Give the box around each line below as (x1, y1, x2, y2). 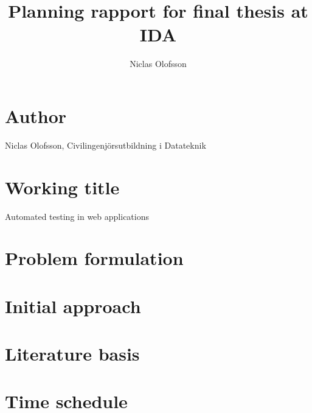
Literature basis (5, 341, 140, 366)
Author (5, 103, 67, 128)
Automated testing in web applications (5, 210, 149, 222)
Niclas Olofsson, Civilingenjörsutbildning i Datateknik (5, 138, 206, 151)
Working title (5, 174, 120, 199)
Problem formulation (5, 245, 184, 270)
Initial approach (5, 293, 141, 318)
